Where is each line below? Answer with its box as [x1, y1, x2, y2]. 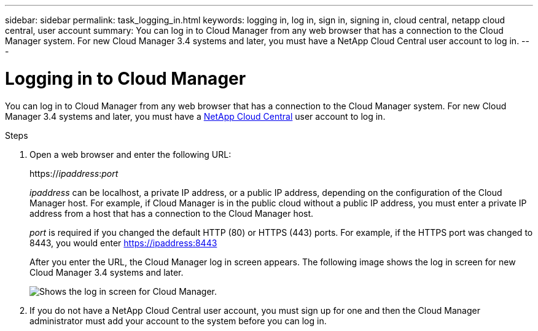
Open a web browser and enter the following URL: [29, 149, 232, 160]
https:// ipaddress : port [29, 168, 119, 179]
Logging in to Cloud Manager [5, 68, 246, 89]
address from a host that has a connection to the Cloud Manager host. [29, 208, 314, 219]
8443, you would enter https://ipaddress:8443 [29, 237, 217, 248]
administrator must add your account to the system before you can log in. [29, 315, 327, 326]
